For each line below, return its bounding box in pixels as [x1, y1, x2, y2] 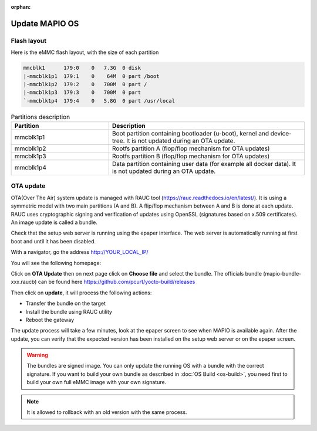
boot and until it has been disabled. [11, 237, 96, 245]
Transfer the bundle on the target [25, 300, 106, 307]
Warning [26, 352, 48, 359]
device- [270, 130, 292, 138]
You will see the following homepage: [11, 259, 102, 266]
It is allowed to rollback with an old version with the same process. [26, 409, 187, 416]
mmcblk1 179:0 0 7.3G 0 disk [23, 65, 141, 72]
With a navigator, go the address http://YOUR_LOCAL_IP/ [11, 249, 149, 256]
